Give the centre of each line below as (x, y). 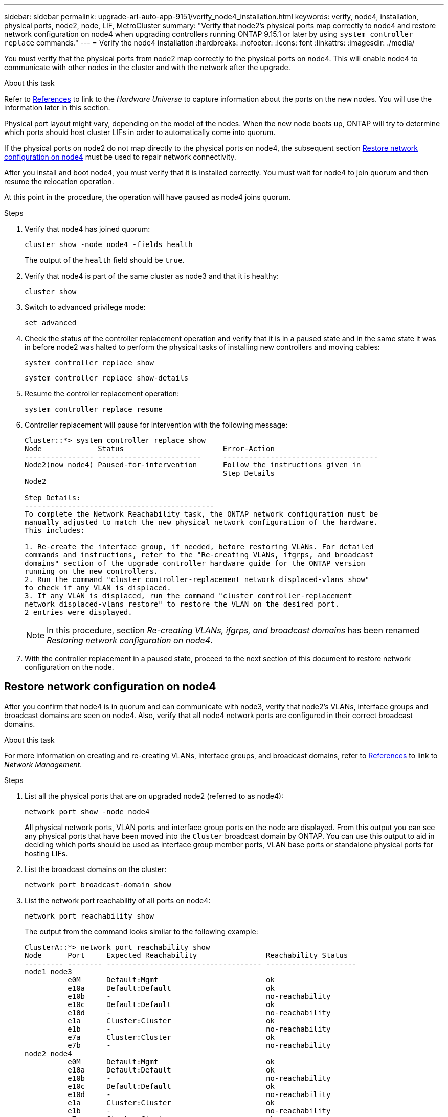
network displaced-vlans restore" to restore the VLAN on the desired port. (182, 604)
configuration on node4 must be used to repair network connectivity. (120, 157)
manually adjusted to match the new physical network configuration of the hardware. (201, 522)
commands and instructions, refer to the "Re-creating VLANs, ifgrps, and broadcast (199, 555)
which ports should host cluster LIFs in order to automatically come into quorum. (140, 132)
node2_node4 (48, 1053)
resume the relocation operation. (59, 181)
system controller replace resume (94, 409)
